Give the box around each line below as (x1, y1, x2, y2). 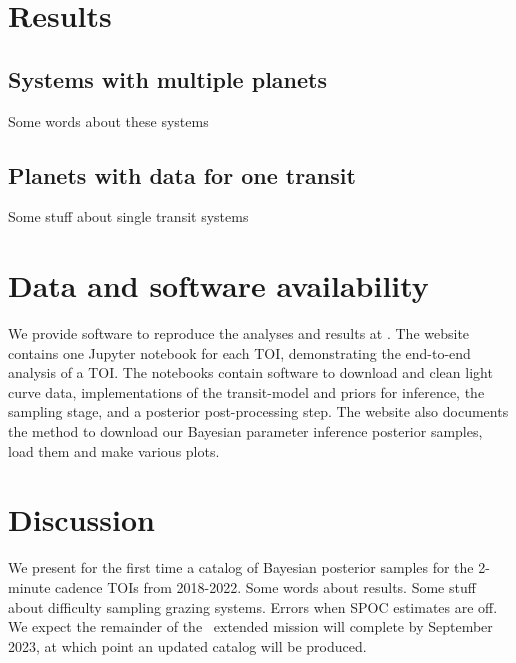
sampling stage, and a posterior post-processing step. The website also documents (8, 401, 509, 422)
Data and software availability (8, 265, 429, 306)
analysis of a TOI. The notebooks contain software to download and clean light (8, 362, 493, 383)
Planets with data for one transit (8, 159, 356, 190)
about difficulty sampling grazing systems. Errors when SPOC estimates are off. (8, 596, 498, 617)
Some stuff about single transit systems (8, 206, 249, 227)
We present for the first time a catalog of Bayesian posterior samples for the (8, 557, 474, 578)
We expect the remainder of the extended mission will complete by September (8, 616, 493, 637)
